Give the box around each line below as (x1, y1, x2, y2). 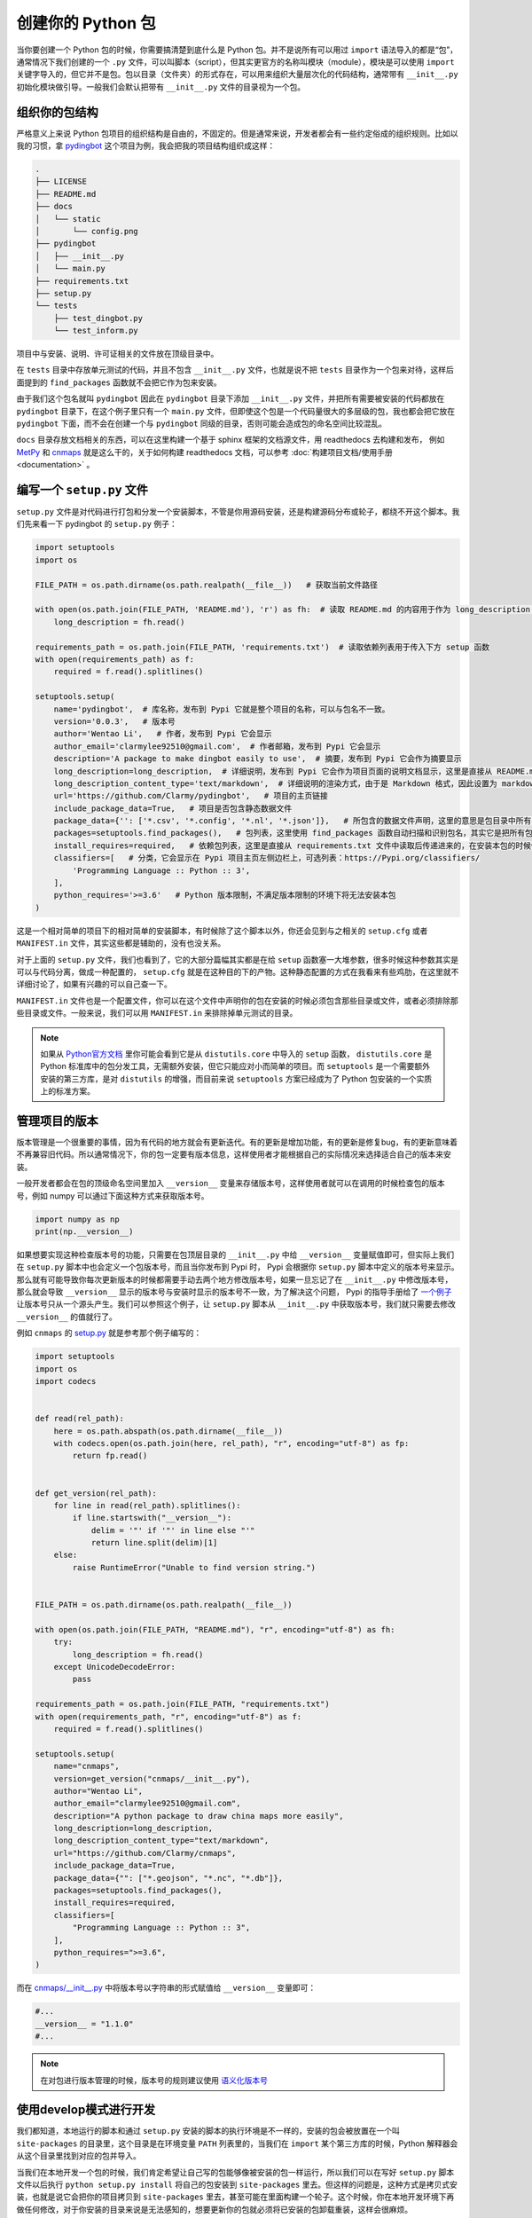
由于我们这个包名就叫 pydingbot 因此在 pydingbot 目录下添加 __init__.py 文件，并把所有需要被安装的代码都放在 (16, 393, 445, 404)
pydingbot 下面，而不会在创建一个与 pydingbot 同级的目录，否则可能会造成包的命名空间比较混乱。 (16, 418, 387, 429)
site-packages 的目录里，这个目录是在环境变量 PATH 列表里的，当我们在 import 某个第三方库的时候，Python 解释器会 (16, 2138, 458, 2149)
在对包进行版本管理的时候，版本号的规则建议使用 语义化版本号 (40, 2074, 268, 2085)
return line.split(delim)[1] (90, 1538, 218, 1548)
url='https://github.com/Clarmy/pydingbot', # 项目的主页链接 (53, 790, 328, 801)
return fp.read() (72, 1451, 148, 1461)
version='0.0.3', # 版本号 (53, 716, 176, 727)
